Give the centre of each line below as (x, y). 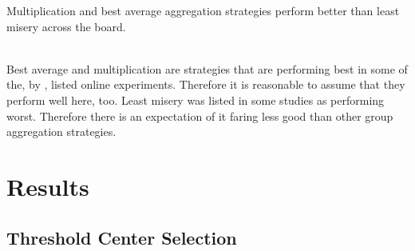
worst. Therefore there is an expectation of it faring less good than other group (200, 116)
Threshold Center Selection (122, 237)
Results (48, 186)
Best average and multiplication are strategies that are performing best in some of (207, 68)
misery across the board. (66, 26)
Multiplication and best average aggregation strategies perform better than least (203, 10)
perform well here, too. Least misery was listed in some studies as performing (196, 100)
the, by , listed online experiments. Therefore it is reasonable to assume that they (206, 84)
